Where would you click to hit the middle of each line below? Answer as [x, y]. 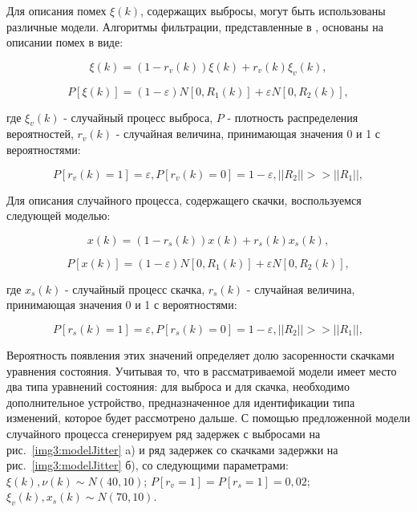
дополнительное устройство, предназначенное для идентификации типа [181, 402]
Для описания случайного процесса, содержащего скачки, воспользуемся [184, 199]
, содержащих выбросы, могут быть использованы [263, 10]
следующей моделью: [59, 215]
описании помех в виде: [65, 42]
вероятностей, [40, 134]
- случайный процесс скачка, [135, 289]
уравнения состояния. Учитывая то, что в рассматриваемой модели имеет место [202, 370]
